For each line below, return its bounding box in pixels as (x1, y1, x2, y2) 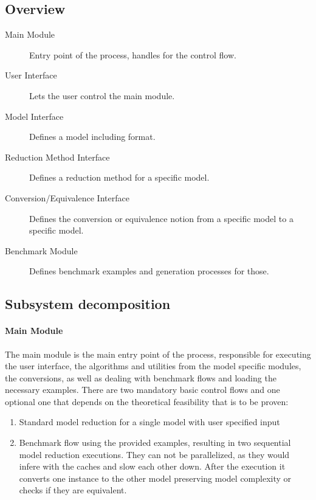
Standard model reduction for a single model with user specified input (19, 415, 280, 428)
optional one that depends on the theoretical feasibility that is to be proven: (5, 395, 289, 408)
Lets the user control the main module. (29, 89, 175, 102)
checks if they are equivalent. (19, 484, 127, 496)
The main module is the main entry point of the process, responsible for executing (5, 347, 311, 360)
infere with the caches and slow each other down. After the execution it (19, 460, 286, 473)
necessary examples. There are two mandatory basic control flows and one (5, 383, 280, 396)
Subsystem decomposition (5, 294, 171, 313)
